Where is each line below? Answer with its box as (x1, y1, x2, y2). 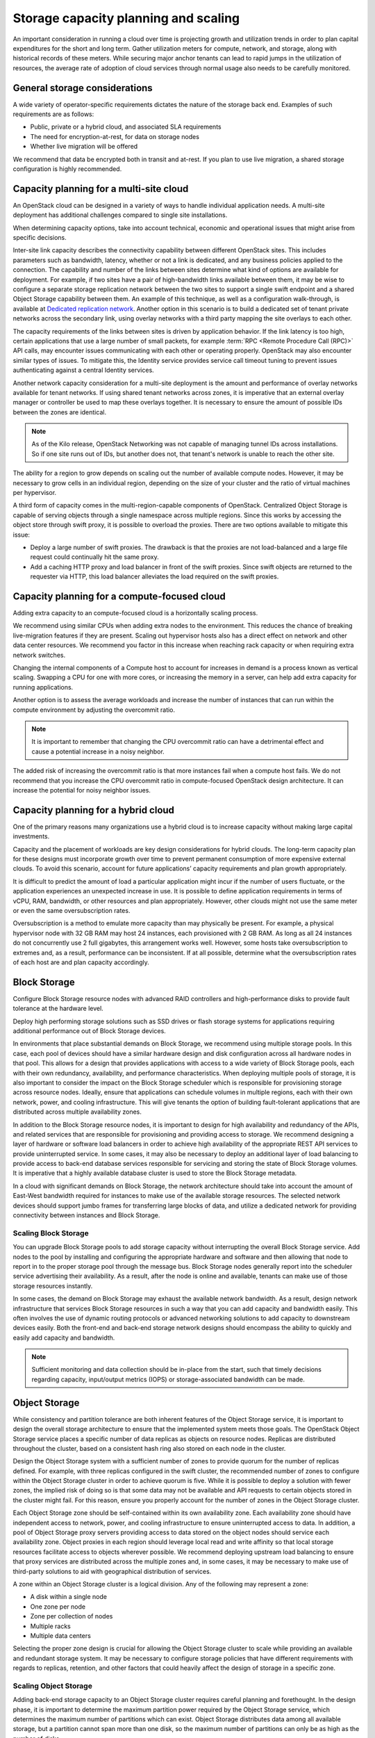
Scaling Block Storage (12, 1228, 90, 1237)
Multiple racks (30, 1622, 71, 1630)
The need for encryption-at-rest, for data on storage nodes (30, 132, 199, 140)
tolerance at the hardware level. (12, 1005, 103, 1013)
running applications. (12, 683, 74, 691)
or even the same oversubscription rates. (12, 906, 131, 914)
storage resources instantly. (12, 1281, 93, 1290)
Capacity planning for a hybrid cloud (12, 804, 175, 816)
